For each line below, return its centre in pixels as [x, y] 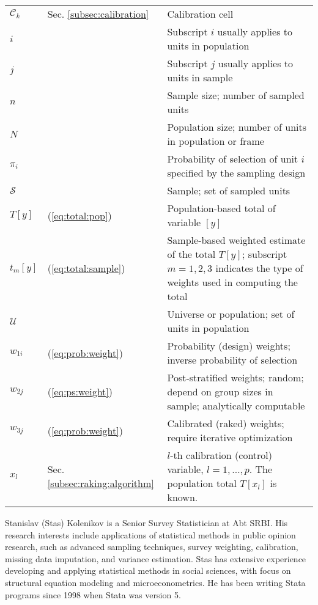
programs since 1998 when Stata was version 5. [93, 594]
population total [202, 483]
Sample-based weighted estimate [236, 240]
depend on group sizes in [220, 391]
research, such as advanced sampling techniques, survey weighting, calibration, [152, 547]
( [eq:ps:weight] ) [80, 391]
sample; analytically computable [236, 405]
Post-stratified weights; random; [235, 377]
